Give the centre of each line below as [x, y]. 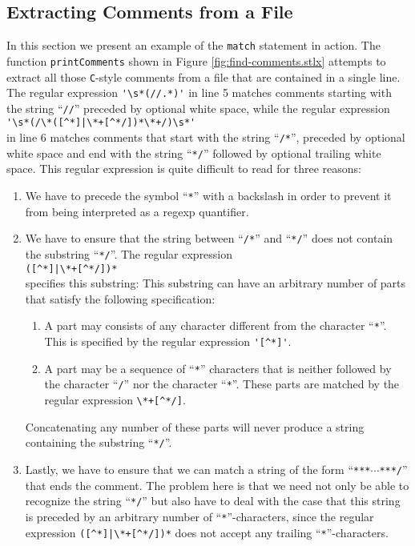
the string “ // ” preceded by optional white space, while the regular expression [198, 108]
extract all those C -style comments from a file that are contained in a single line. [203, 76]
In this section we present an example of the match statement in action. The [193, 45]
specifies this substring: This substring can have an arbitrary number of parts [216, 283]
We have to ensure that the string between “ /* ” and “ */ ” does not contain [209, 238]
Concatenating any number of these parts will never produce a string [195, 426]
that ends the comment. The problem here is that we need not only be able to [217, 485]
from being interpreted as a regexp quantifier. [137, 211]
